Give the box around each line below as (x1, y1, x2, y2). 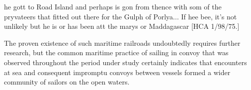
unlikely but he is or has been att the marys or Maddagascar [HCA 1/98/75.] (4, 21, 240, 31)
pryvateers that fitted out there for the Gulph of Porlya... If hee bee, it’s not (4, 11, 237, 21)
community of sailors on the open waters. (4, 77, 130, 87)
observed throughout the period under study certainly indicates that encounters (4, 57, 247, 67)
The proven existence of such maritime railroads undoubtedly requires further (4, 37, 241, 48)
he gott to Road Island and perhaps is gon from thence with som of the (4, 1, 222, 11)
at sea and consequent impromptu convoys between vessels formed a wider (4, 67, 231, 77)
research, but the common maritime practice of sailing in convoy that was (4, 47, 229, 58)
